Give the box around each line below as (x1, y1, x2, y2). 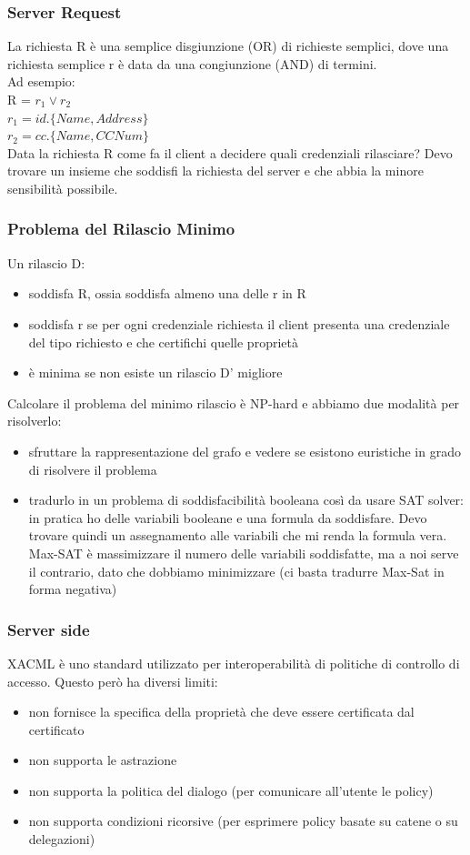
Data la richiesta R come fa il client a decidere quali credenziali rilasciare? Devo (7, 143, 453, 162)
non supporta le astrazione (28, 750, 177, 769)
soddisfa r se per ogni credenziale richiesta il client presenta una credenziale (28, 314, 450, 333)
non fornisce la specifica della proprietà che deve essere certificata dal (28, 702, 415, 721)
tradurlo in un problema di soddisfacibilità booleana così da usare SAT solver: (28, 490, 464, 509)
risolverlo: (7, 411, 62, 430)
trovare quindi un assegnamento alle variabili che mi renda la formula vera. (28, 526, 447, 545)
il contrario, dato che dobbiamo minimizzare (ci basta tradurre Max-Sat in (28, 561, 445, 580)
